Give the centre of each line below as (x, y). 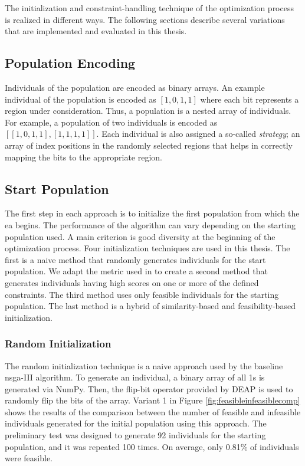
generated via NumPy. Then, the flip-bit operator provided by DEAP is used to (149, 388)
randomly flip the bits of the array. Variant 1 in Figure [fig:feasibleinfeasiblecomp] (152, 400)
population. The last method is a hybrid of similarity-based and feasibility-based (150, 306)
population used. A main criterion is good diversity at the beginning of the (140, 236)
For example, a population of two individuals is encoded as (111, 122)
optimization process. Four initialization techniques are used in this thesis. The (147, 248)
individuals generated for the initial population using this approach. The (136, 423)
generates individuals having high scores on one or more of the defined (132, 282)
